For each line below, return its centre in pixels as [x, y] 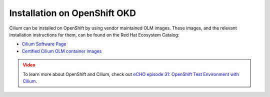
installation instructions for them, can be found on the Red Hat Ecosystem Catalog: [94, 34]
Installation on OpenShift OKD [72, 13]
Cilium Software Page [44, 44]
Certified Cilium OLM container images [62, 51]
